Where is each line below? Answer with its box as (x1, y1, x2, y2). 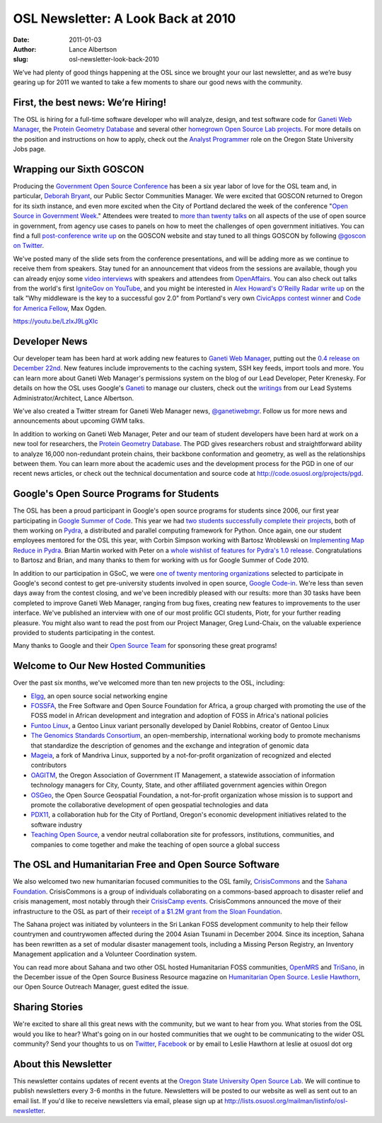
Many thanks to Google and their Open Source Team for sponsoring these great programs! (13, 642, 277, 650)
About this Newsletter (13, 1058, 112, 1070)
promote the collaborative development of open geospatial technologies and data (30, 800, 269, 809)
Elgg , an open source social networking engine (30, 691, 168, 700)
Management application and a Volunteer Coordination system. (13, 950, 197, 959)
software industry (30, 820, 83, 828)
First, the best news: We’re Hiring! (13, 96, 167, 108)
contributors (30, 761, 67, 770)
